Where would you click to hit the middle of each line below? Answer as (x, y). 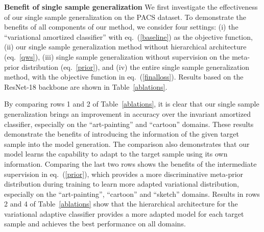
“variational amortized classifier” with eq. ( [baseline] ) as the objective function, (128, 36)
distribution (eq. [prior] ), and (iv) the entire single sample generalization (136, 67)
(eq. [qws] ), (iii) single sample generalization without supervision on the (117, 56)
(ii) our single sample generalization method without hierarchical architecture (125, 47)
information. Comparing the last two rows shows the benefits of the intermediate (130, 163)
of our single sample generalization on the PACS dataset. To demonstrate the (125, 17)
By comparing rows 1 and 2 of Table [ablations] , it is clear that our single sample (132, 104)
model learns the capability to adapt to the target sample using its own (116, 154)
